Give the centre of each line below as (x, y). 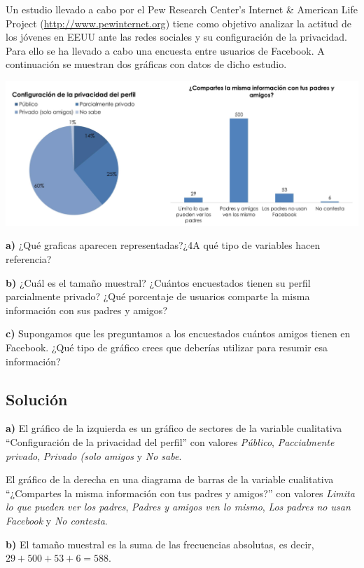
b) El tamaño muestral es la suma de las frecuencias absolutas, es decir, (160, 544)
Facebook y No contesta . (57, 520)
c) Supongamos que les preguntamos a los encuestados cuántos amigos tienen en (178, 333)
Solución (37, 399)
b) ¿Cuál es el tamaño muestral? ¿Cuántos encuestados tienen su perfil (158, 282)
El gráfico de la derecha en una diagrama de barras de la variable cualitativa (170, 479)
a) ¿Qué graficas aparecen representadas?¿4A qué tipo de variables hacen (163, 245)
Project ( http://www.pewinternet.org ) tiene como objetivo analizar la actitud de (178, 23)
